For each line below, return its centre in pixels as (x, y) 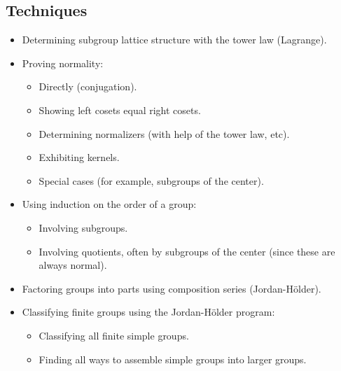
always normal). (73, 265)
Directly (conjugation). (88, 86)
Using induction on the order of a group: (109, 204)
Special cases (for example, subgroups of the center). (151, 180)
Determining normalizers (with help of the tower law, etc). (164, 133)
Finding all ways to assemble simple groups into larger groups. (173, 359)
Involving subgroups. (83, 227)
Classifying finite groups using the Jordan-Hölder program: (148, 312)
